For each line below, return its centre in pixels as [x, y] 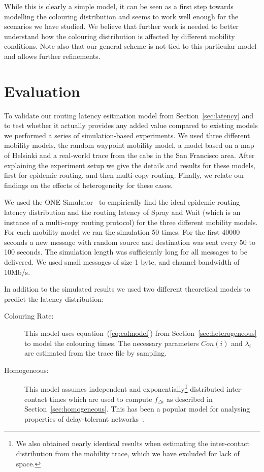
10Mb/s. [17, 272]
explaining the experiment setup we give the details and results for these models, [130, 165]
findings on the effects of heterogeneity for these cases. [89, 185]
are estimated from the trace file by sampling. [95, 353]
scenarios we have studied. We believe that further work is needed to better [122, 26]
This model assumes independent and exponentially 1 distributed [124, 388]
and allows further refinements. [52, 56]
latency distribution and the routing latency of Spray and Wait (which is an [122, 212]
